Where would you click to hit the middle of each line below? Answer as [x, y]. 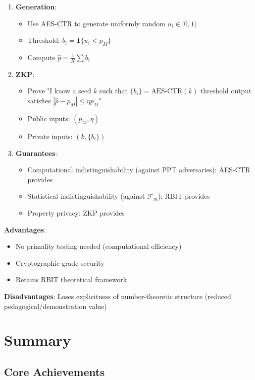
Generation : [36, 6]
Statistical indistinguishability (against [86, 196]
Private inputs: [50, 136]
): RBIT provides [184, 196]
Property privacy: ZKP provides [76, 212]
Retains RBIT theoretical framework [71, 279]
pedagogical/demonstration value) [55, 306]
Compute [41, 57]
